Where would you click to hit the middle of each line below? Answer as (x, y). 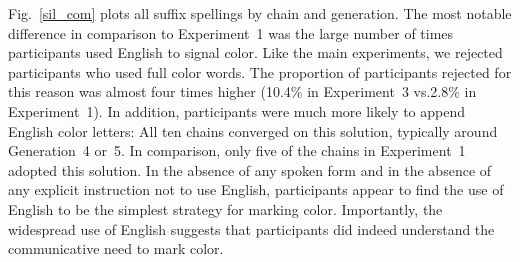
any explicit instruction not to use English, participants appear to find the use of (256, 189)
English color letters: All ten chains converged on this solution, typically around (253, 130)
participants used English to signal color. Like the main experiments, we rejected (255, 52)
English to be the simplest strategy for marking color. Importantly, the (225, 208)
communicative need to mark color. (116, 248)
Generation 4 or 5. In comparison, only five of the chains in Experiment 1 (237, 150)
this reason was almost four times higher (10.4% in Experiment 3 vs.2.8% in (242, 91)
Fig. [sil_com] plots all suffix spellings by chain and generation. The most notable (260, 13)
